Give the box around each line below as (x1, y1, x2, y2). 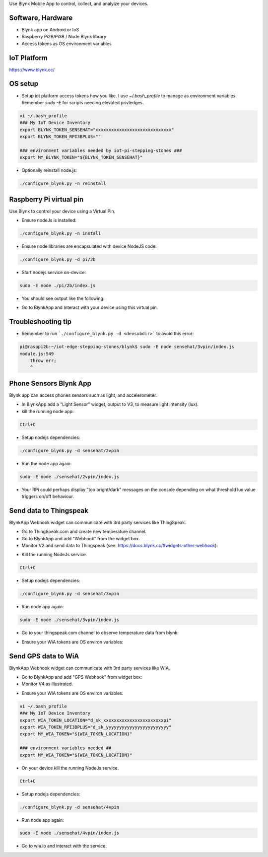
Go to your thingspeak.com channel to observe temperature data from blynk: (21, 630, 179, 636)
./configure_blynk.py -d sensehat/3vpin (19, 591, 119, 597)
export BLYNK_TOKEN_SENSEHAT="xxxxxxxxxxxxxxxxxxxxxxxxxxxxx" (19, 127, 174, 133)
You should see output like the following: (21, 295, 105, 301)
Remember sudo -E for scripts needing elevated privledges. (21, 99, 144, 105)
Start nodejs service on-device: (21, 270, 86, 276)
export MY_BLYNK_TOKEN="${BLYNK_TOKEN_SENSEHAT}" (19, 154, 143, 160)
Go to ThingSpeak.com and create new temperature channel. (21, 529, 147, 535)
